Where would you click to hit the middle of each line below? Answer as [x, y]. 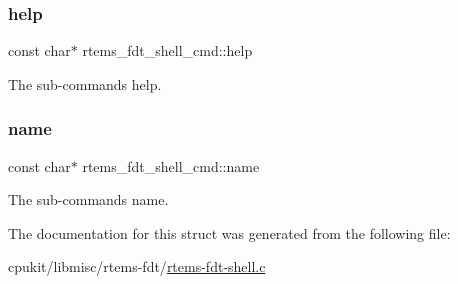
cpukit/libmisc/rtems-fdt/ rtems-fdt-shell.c [137, 266]
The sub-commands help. [85, 83]
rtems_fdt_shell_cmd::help [167, 50]
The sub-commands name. [88, 199]
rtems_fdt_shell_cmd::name [171, 165]
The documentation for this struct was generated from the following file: [229, 232]
